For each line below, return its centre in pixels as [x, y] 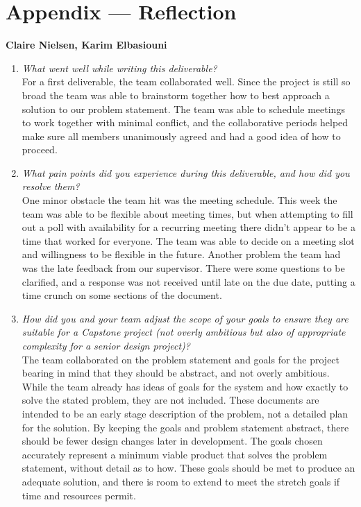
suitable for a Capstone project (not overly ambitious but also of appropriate [184, 332]
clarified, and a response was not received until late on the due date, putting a [188, 281]
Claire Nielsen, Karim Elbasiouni [86, 45]
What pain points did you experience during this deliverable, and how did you [186, 172]
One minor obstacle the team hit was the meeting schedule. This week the [179, 200]
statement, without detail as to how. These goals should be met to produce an [188, 468]
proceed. [40, 149]
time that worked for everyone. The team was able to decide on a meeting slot [188, 240]
